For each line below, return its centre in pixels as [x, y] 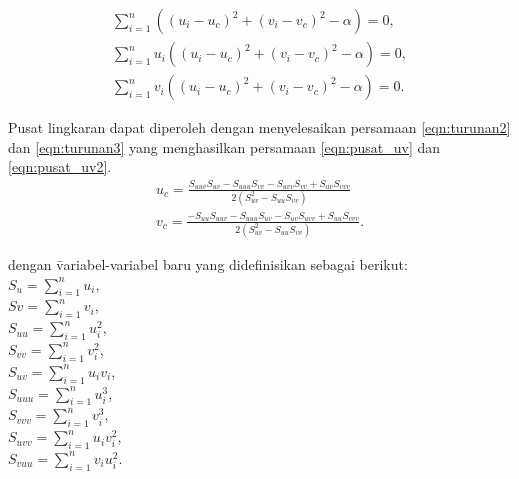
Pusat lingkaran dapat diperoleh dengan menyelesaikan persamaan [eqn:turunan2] [259, 127]
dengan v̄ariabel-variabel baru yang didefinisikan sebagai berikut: [208, 264]
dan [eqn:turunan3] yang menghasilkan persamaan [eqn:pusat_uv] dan [224, 146]
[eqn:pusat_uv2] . [60, 166]
